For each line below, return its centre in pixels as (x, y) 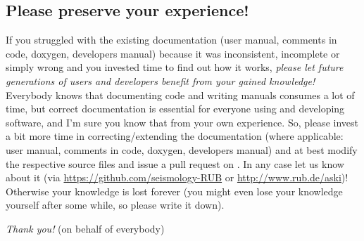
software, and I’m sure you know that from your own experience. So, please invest (182, 122)
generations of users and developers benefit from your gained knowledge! (161, 80)
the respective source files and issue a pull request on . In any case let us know (175, 163)
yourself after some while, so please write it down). (115, 205)
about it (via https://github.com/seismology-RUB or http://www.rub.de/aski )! (177, 177)
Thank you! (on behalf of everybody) (85, 228)
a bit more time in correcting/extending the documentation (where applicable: (175, 136)
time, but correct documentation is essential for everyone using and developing (175, 109)
